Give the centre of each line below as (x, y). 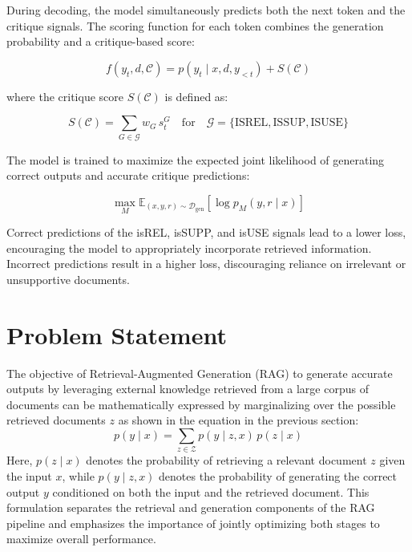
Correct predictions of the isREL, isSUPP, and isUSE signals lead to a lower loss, (206, 232)
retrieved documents (56, 420)
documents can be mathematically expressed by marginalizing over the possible (201, 404)
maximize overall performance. (81, 539)
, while (78, 475)
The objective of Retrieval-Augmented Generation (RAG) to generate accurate (200, 373)
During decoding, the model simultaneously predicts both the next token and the (206, 10)
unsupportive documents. (68, 279)
